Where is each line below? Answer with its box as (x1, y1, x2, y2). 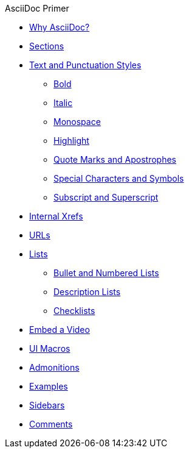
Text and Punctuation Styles (29, 60, 142, 70)
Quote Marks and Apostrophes (53, 154, 177, 165)
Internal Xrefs (29, 211, 83, 221)
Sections (29, 41, 64, 51)
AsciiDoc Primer (5, 3, 69, 13)
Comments (29, 419, 73, 429)
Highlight (53, 135, 89, 146)
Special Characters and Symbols (53, 173, 184, 184)
